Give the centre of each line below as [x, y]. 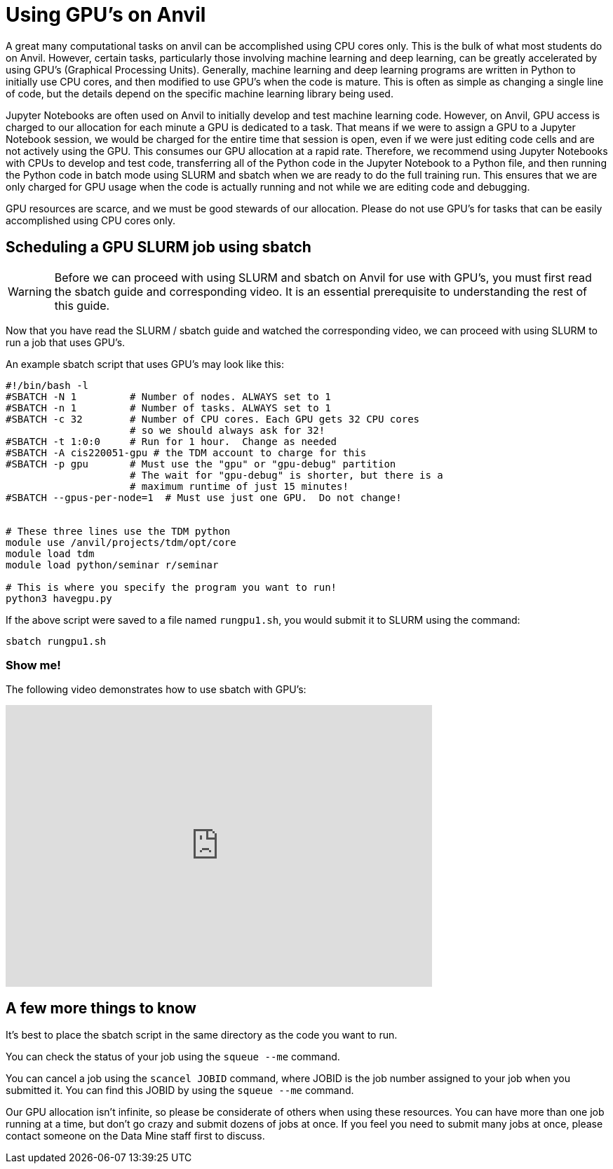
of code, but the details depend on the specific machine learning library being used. [200, 93]
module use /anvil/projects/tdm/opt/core [121, 542]
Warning [30, 291]
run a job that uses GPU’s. [66, 342]
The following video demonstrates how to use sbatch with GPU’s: [156, 690]
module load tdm [50, 553]
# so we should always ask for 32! [228, 430]
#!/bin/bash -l [47, 385]
